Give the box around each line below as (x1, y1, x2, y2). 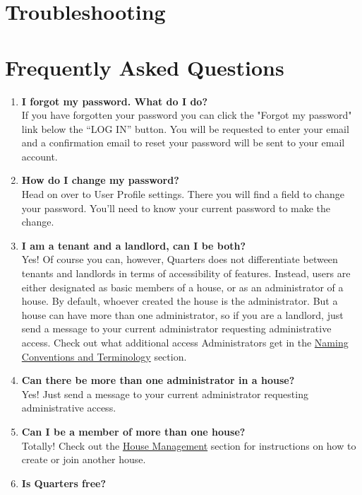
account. (21, 148, 58, 163)
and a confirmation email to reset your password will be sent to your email (21, 135, 345, 150)
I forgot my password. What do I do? (21, 93, 207, 108)
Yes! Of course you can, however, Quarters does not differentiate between (21, 252, 338, 267)
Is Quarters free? (21, 475, 107, 490)
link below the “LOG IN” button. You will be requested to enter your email (21, 121, 349, 136)
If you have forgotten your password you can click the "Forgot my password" (21, 107, 352, 122)
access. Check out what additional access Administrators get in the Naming (21, 335, 349, 349)
